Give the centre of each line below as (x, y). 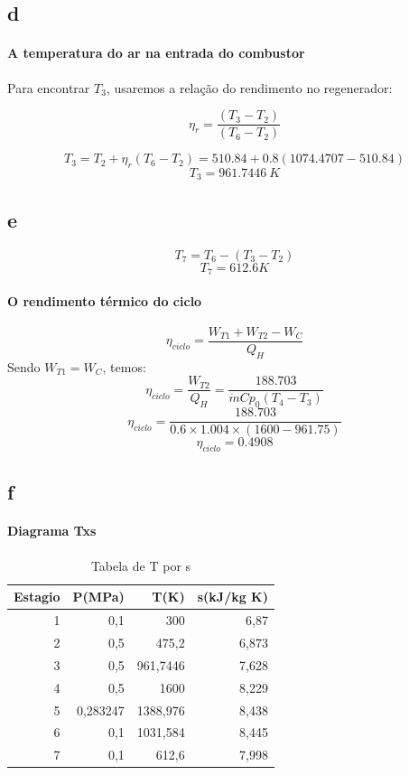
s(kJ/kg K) (232, 597)
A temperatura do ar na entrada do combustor (156, 53)
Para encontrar (49, 87)
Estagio (37, 597)
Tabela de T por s (141, 565)
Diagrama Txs (52, 531)
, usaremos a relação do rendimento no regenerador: (249, 87)
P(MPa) (98, 597)
